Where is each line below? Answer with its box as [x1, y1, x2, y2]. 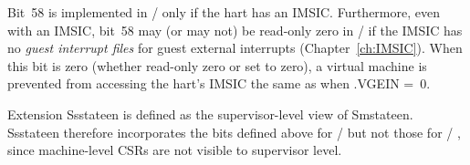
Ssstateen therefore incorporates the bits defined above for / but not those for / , [7, 122, 461, 141]
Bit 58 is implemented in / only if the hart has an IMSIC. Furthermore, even [7, 3, 440, 21]
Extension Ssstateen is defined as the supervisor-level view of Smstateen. [7, 104, 413, 123]
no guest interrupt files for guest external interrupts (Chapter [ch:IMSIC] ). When [7, 38, 463, 57]
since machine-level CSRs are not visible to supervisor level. [7, 140, 342, 160]
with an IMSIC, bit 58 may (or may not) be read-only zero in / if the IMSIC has [7, 20, 463, 39]
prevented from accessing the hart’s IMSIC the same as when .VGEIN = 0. [7, 74, 431, 93]
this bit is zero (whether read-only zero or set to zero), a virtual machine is [7, 56, 427, 75]
